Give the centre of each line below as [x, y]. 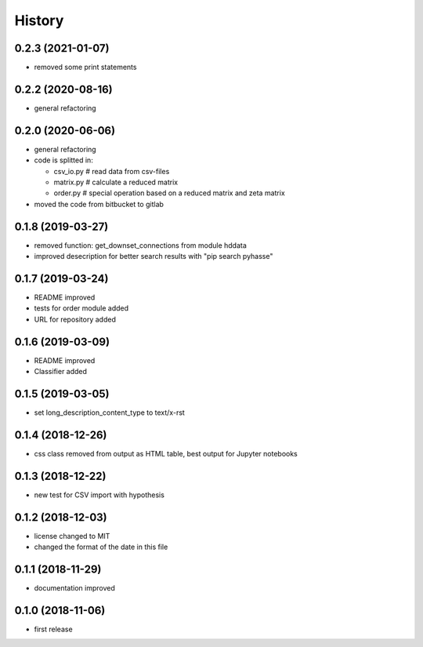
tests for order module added [81, 308]
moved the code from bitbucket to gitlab [99, 204]
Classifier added [61, 372]
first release [54, 629]
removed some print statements [85, 67]
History [39, 20]
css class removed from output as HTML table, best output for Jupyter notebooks [166, 453]
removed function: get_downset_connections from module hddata [140, 245]
